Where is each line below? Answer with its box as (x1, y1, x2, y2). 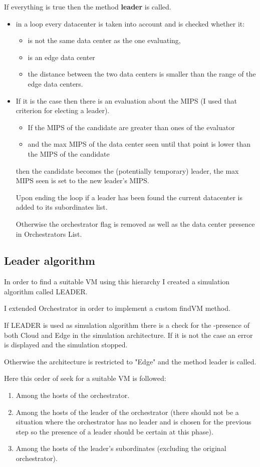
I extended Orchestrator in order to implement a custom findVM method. (4, 303, 230, 313)
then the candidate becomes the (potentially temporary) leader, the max (16, 165, 239, 176)
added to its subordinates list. (16, 202, 108, 212)
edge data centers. (28, 78, 83, 89)
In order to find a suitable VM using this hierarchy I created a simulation (4, 276, 230, 287)
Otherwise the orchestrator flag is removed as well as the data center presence (16, 218, 255, 229)
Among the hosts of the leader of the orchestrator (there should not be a (16, 406, 239, 417)
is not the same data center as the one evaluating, (28, 35, 181, 46)
